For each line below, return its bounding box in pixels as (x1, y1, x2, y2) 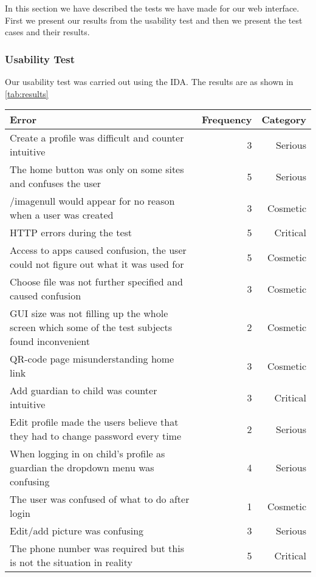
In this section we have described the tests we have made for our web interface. (5, 2, 300, 14)
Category (261, 112, 306, 127)
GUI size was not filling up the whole (10, 306, 168, 321)
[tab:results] (5, 87, 49, 100)
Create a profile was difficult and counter (10, 131, 184, 145)
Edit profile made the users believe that (10, 415, 179, 429)
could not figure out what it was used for (10, 257, 184, 271)
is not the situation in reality (10, 555, 133, 570)
